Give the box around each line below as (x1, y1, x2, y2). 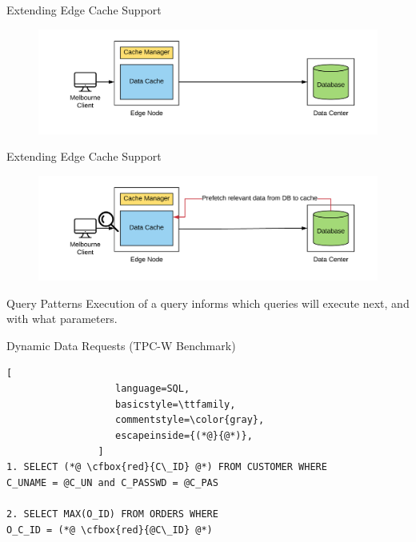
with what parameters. (6, 310, 118, 327)
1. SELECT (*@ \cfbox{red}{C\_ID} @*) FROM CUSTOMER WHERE (6, 461, 327, 473)
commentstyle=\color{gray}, (115, 414, 265, 426)
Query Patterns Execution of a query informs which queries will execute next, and (6, 294, 410, 311)
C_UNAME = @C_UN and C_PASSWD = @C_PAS (6, 476, 218, 488)
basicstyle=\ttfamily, (115, 398, 236, 410)
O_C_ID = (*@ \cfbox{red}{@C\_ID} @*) (6, 524, 213, 536)
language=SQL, (115, 383, 190, 395)
